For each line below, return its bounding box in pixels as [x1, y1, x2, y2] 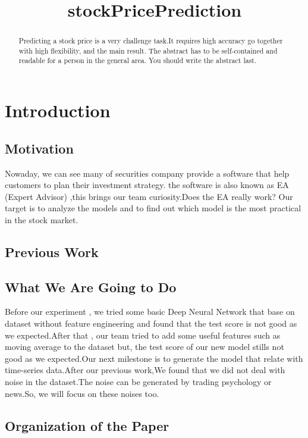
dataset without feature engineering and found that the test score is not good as [5, 317, 297, 330]
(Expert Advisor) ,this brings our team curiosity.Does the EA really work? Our [5, 190, 293, 202]
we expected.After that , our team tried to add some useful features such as [5, 328, 281, 341]
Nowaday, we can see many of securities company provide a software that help [5, 167, 290, 179]
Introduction [5, 98, 111, 123]
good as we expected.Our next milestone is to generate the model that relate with [5, 352, 303, 364]
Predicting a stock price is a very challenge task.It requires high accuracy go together [18, 36, 283, 46]
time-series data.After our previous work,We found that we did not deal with [5, 364, 285, 376]
